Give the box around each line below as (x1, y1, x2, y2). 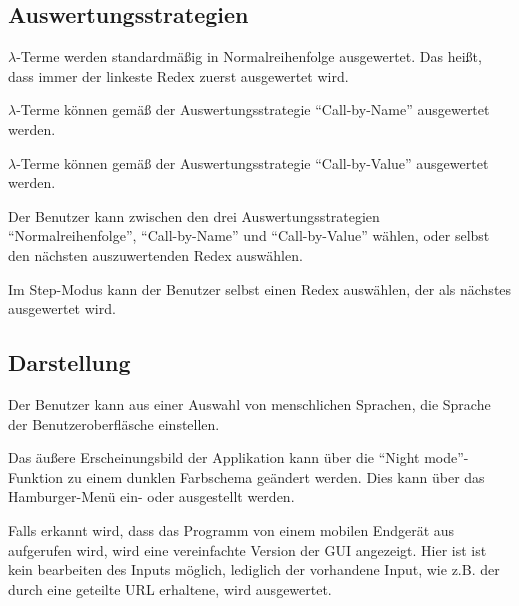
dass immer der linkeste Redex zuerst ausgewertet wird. (8, 65, 349, 86)
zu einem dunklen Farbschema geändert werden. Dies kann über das (67, 466, 485, 487)
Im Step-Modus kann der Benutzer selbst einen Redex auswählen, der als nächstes (8, 278, 512, 299)
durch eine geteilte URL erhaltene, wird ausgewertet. (8, 578, 332, 599)
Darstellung (8, 347, 131, 378)
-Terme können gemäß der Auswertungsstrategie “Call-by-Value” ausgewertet (16, 152, 489, 173)
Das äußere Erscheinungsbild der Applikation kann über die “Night (8, 447, 420, 468)
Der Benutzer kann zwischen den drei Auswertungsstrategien (8, 205, 380, 226)
